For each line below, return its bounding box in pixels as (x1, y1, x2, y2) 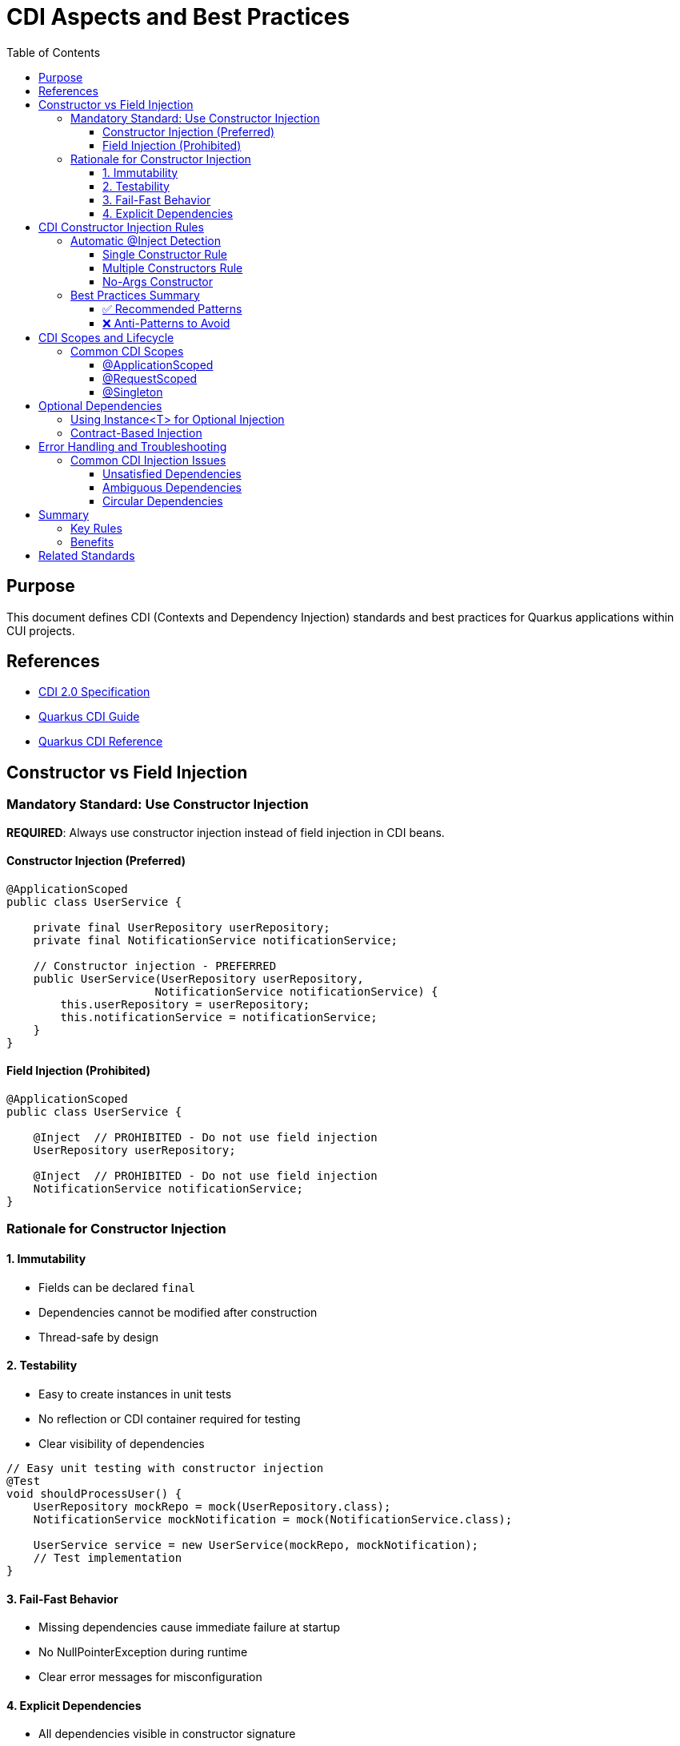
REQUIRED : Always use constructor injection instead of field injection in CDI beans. (6, 825, 445, 839)
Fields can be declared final (38, 1280, 195, 1294)
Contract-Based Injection (70, 425, 202, 440)
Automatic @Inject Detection (70, 233, 221, 247)
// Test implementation (33, 1551, 182, 1564)
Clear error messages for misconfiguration (38, 1670, 262, 1684)
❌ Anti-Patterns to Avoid (102, 316, 230, 330)
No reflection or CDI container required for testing (38, 1411, 301, 1426)
